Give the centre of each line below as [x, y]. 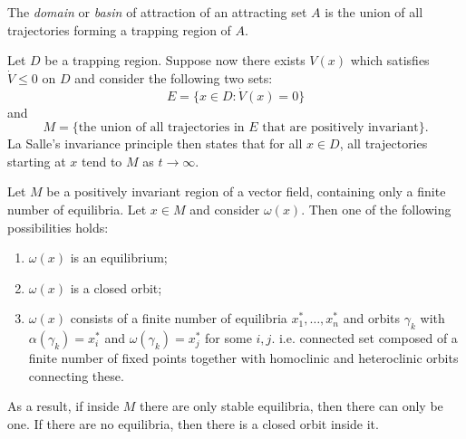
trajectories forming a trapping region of [119, 29]
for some [228, 338]
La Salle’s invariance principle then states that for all [155, 143]
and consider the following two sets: [174, 77]
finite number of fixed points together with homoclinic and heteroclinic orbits [243, 358]
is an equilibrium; [119, 258]
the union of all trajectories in [161, 128]
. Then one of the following [376, 209]
